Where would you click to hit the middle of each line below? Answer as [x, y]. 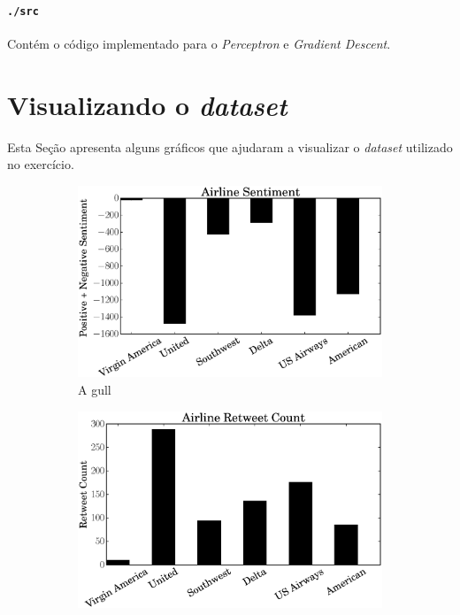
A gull [95, 390]
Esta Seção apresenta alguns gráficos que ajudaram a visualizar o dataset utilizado [230, 146]
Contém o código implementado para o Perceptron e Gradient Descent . [199, 43]
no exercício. [41, 164]
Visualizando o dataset [147, 104]
